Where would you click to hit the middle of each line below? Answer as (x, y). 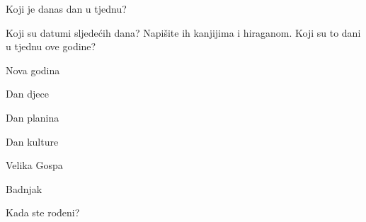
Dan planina (33, 117)
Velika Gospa (34, 165)
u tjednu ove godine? (51, 46)
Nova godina (33, 70)
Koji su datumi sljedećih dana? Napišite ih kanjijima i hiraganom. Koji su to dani (183, 32)
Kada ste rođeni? (43, 212)
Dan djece (27, 94)
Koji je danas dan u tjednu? (66, 8)
